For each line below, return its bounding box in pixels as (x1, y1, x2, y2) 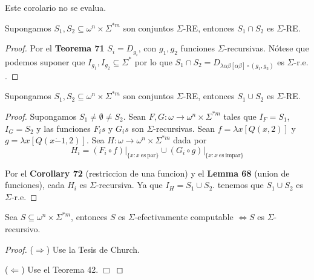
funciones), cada (5, 178, 65, 191)
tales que (223, 109, 257, 122)
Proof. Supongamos (5, 109, 77, 122)
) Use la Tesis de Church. (46, 243, 140, 255)
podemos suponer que (5, 55, 85, 68)
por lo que (134, 55, 172, 68)
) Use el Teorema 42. (21, 263, 99, 276)
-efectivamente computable (134, 210, 234, 223)
